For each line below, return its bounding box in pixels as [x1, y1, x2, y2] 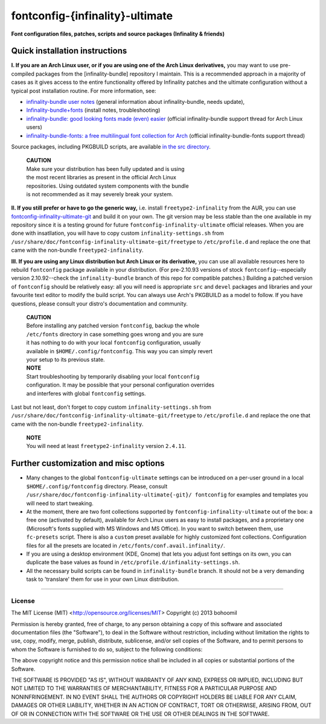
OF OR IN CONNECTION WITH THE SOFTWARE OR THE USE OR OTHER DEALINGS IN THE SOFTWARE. [11, 710, 270, 717]
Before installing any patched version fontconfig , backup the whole [26, 322, 200, 329]
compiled [11, 70, 34, 77]
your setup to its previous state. [26, 356, 105, 363]
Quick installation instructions [11, 46, 127, 56]
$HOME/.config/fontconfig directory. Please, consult [26, 482, 168, 490]
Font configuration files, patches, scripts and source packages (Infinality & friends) [11, 30, 225, 37]
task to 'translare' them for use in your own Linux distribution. [26, 575, 179, 583]
